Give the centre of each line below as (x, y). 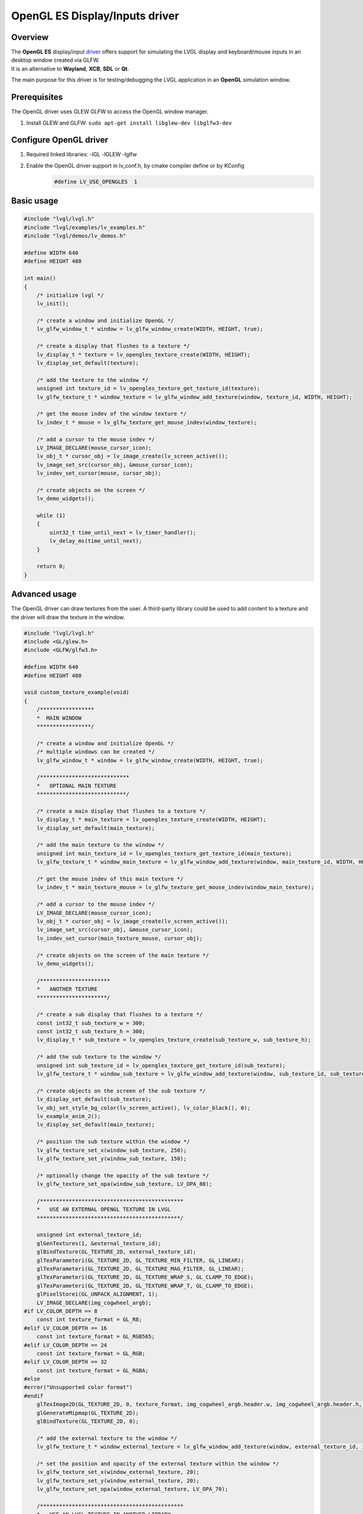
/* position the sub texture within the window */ (113, 1142)
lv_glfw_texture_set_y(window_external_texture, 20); (118, 1480)
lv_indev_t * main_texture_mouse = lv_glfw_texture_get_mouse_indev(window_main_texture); (175, 888)
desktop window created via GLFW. (55, 60)
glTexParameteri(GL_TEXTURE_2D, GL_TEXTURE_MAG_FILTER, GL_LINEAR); (140, 1268)
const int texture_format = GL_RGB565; (96, 1337)
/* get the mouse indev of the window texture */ (112, 414)
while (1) (51, 516)
